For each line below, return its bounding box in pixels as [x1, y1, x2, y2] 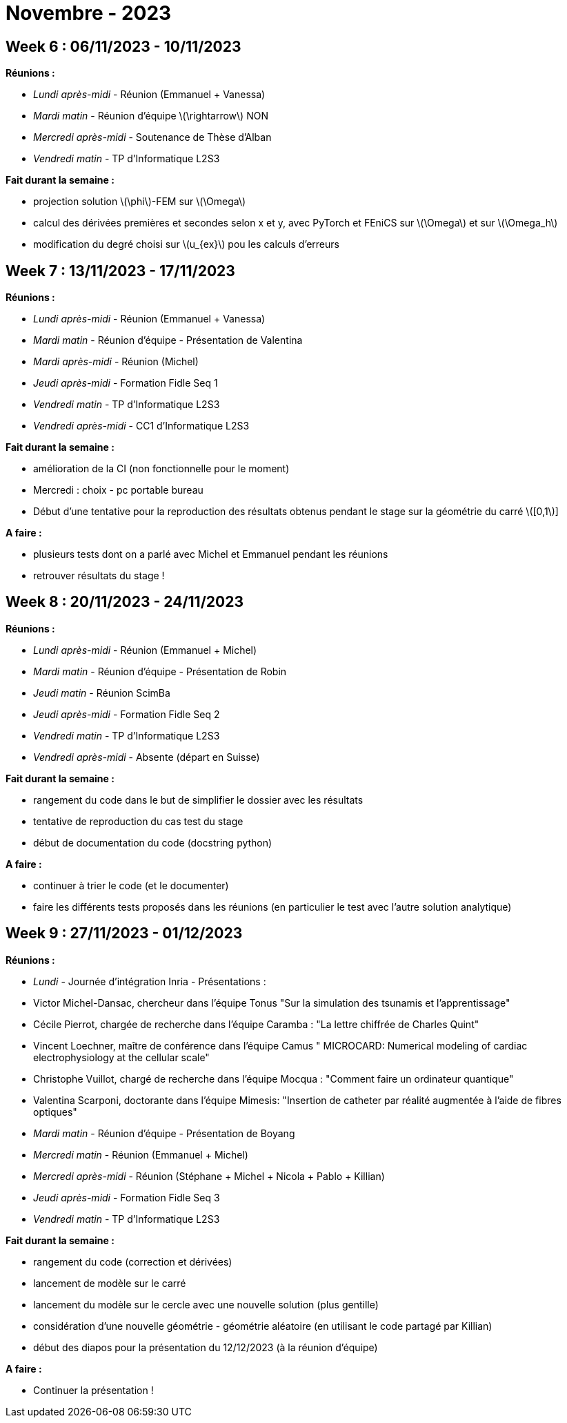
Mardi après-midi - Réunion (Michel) [33, 356, 199, 368]
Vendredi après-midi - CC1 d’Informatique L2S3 [33, 420, 250, 432]
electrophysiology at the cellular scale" [33, 1051, 210, 1063]
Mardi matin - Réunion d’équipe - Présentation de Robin [33, 665, 287, 677]
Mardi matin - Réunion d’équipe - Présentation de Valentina [33, 334, 303, 347]
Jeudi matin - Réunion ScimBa [33, 686, 170, 699]
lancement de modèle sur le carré [33, 1277, 186, 1289]
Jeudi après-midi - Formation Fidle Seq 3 [33, 1191, 220, 1203]
